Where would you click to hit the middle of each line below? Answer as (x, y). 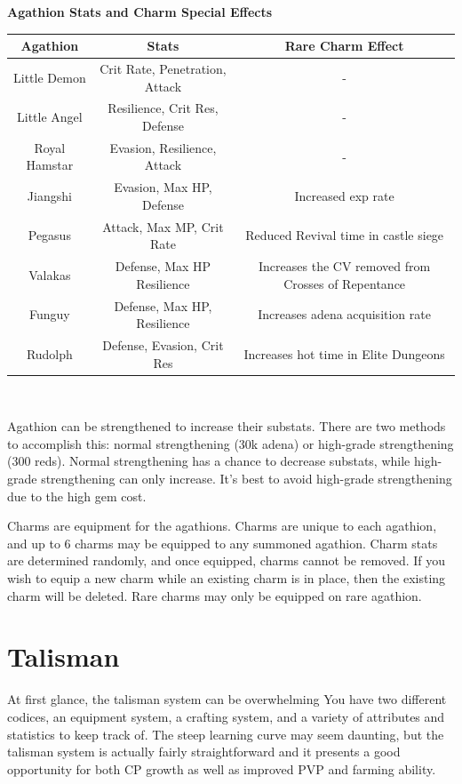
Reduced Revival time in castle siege (345, 235)
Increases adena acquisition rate (344, 314)
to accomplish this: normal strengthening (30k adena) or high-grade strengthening (231, 443)
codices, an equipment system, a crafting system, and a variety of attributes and (226, 716)
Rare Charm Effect (344, 46)
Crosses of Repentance (345, 283)
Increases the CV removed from (345, 266)
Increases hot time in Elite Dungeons (344, 353)
